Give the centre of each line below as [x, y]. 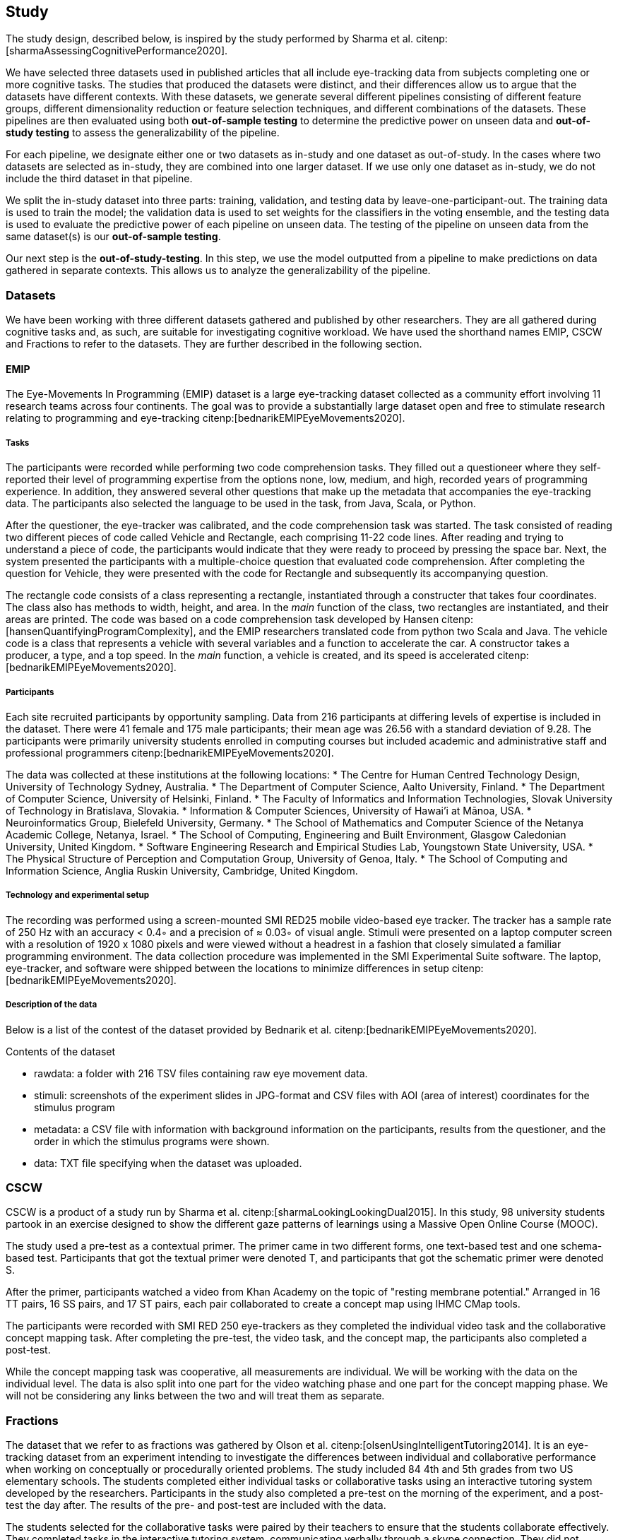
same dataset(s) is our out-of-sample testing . [113, 237]
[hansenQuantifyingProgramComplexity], [101, 632]
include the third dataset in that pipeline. [99, 179]
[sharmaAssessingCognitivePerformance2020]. [117, 51]
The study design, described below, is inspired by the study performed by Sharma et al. [210, 39]
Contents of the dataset [61, 1051]
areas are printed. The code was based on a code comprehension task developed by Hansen [222, 620]
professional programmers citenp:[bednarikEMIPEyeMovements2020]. [170, 752]
